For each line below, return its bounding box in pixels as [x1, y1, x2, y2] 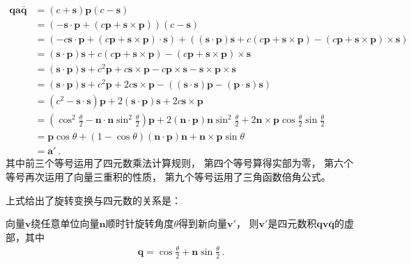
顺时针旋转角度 [105, 216, 174, 231]
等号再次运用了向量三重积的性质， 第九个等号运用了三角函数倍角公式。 [6, 170, 331, 184]
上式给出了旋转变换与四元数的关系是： [6, 192, 181, 207]
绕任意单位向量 [31, 216, 100, 231]
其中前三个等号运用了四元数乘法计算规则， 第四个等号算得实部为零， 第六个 [6, 156, 354, 170]
